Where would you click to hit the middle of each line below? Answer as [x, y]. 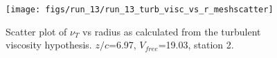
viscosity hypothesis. [49, 45]
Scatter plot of [36, 31]
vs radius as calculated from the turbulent [172, 31]
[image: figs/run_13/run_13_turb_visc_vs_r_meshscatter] [140, 10]
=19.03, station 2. [196, 45]
